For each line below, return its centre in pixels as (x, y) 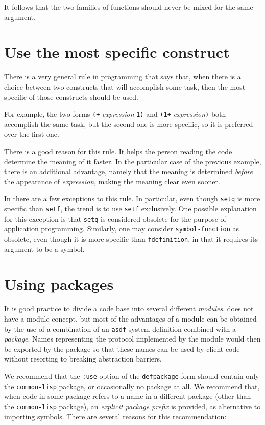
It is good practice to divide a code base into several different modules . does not (129, 309)
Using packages (59, 284)
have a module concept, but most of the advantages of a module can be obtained (130, 318)
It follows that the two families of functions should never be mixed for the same (129, 7)
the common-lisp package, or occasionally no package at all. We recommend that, (132, 386)
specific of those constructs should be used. (71, 97)
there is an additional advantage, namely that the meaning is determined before (129, 171)
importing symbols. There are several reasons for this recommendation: (115, 416)
